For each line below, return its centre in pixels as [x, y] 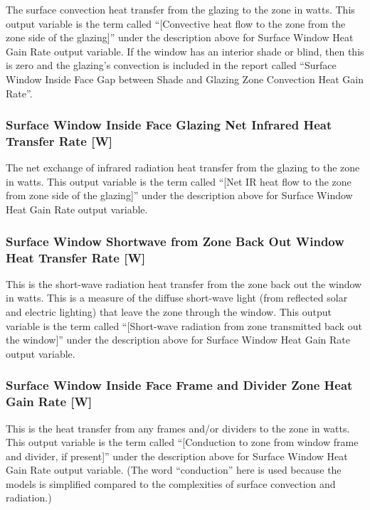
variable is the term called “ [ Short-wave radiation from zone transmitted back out [184, 325]
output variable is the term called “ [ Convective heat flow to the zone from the [176, 23]
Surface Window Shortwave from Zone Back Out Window [175, 241]
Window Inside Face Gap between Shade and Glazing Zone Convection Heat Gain [185, 79]
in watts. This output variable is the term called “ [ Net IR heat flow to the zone [179, 181]
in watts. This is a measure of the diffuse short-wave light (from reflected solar [177, 298]
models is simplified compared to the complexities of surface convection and [171, 483]
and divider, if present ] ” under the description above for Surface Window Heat [177, 456]
